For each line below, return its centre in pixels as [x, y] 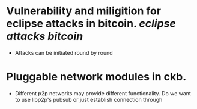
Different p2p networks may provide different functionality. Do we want [103, 93]
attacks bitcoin [45, 36]
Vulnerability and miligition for [83, 11]
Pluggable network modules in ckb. [96, 77]
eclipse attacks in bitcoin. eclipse [91, 24]
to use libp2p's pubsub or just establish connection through [89, 99]
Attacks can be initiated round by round [64, 52]
